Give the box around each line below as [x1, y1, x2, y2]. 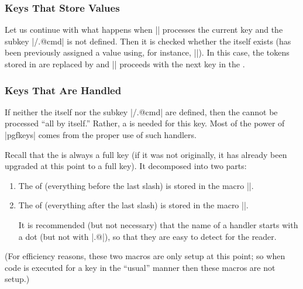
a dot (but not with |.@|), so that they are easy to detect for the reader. [18, 230, 277, 242]
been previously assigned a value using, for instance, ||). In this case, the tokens [5, 46, 290, 59]
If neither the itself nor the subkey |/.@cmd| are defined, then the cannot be [5, 105, 278, 118]
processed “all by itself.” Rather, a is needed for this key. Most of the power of [5, 117, 285, 129]
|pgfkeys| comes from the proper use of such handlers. [5, 129, 197, 140]
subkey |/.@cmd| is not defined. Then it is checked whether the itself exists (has [5, 35, 291, 47]
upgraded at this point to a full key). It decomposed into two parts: [5, 160, 247, 172]
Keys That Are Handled [5, 82, 122, 97]
